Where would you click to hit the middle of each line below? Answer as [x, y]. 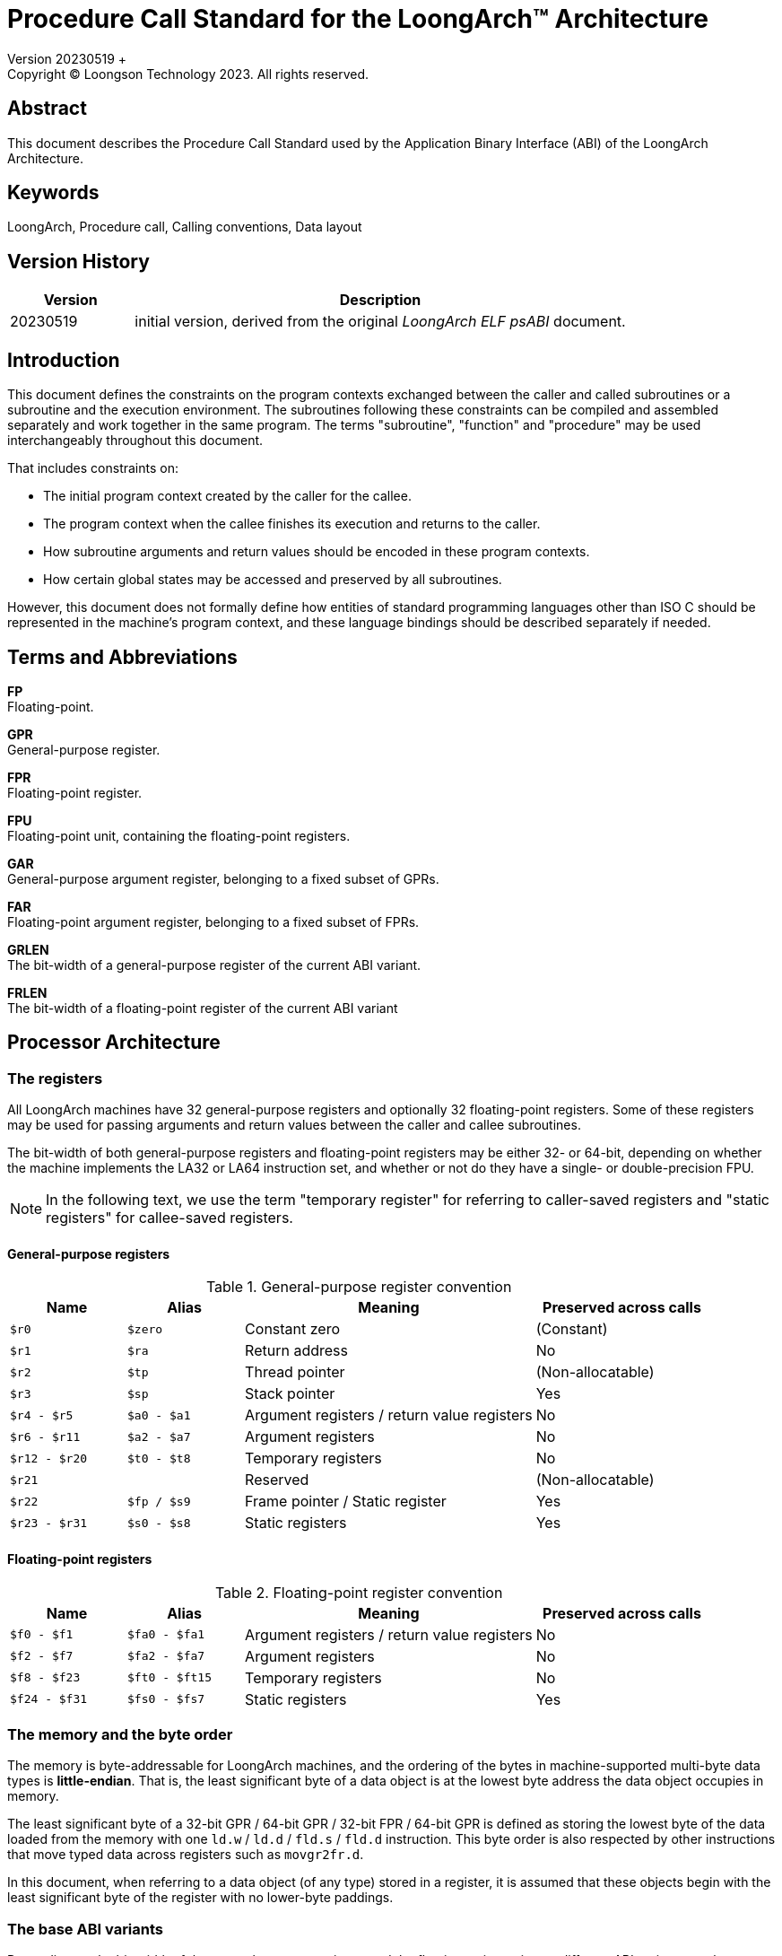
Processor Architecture [114, 1043]
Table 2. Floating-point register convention [359, 1592]
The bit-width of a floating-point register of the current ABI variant [203, 1008]
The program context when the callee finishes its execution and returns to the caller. [292, 524]
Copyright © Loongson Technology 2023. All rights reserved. [188, 74]
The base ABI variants [86, 1929]
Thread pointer [295, 1372]
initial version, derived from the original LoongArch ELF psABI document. [380, 322]
